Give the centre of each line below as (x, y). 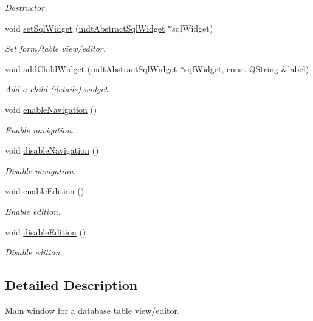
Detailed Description (71, 285)
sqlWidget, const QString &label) (246, 68)
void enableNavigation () (51, 109)
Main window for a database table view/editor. (92, 310)
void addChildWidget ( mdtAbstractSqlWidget (91, 68)
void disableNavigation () (52, 150)
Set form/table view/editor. (56, 48)
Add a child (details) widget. (57, 89)
